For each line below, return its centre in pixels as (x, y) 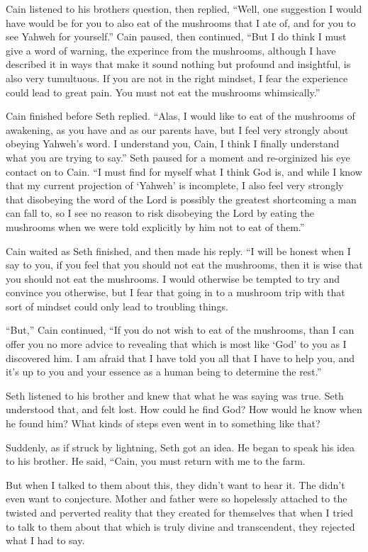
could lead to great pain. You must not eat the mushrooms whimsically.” (163, 92)
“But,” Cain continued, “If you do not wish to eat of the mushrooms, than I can (180, 330)
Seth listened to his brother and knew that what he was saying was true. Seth (175, 395)
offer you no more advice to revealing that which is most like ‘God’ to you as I (176, 344)
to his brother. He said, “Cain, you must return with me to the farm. (156, 461)
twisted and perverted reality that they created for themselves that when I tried (180, 512)
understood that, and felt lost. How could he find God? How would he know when (184, 409)
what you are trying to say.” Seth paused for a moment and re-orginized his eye (178, 157)
